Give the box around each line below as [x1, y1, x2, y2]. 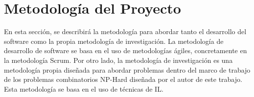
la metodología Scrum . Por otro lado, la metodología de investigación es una [4, 55, 233, 65]
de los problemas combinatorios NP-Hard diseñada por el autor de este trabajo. [4, 74, 242, 84]
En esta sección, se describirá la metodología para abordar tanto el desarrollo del [4, 26, 247, 37]
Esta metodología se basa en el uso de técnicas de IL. [4, 83, 163, 94]
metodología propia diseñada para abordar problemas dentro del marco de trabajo [4, 64, 251, 75]
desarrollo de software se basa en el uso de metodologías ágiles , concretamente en [4, 45, 247, 56]
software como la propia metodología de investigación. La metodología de [4, 36, 224, 46]
